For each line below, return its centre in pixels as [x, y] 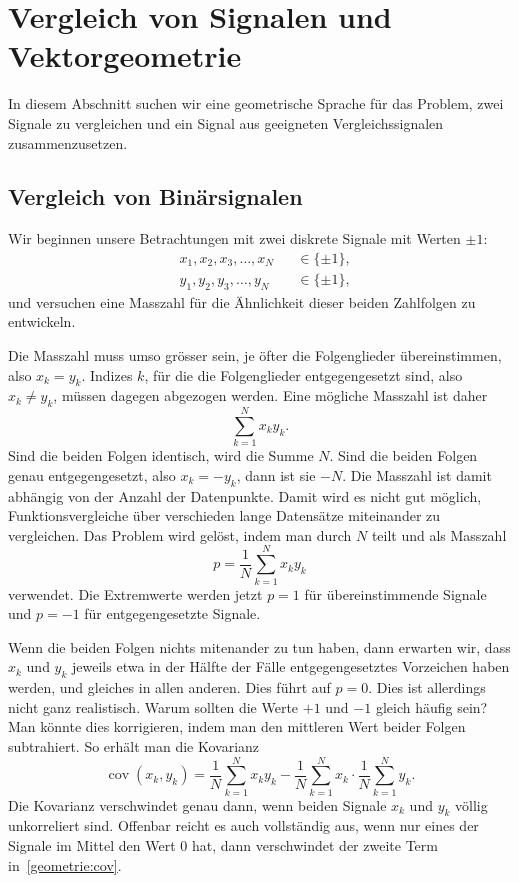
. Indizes [107, 374]
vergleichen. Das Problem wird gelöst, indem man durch [180, 534]
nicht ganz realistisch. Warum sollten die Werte [153, 706]
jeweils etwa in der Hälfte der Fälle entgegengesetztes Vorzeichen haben [291, 666]
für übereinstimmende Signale [395, 593]
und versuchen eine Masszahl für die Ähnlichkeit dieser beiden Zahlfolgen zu [242, 301]
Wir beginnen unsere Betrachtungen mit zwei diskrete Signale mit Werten [234, 238]
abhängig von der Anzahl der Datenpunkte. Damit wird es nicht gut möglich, [245, 495]
